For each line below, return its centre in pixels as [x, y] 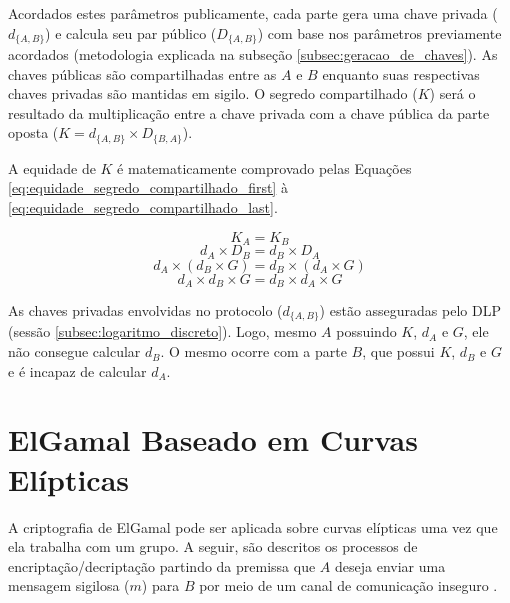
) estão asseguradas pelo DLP [410, 310]
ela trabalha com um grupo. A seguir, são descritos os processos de [213, 546]
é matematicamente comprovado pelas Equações [264, 167]
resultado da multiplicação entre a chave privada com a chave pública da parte [249, 112]
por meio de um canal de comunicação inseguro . [348, 585]
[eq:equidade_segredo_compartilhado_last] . [143, 207]
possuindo [366, 331]
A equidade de [52, 167]
